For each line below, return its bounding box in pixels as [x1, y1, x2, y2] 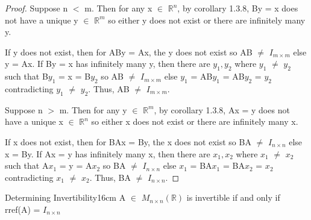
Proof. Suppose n [5, 2, 68, 14]
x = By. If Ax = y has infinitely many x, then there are [5, 147, 210, 160]
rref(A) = [5, 203, 40, 215]
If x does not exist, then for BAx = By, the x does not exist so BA [5, 135, 251, 148]
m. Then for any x [84, 2, 152, 14]
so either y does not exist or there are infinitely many [108, 13, 306, 26]
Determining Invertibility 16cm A [5, 191, 126, 204]
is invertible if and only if [186, 191, 280, 204]
